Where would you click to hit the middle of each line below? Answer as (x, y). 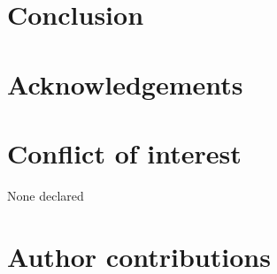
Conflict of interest (124, 152)
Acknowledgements (125, 84)
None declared (46, 195)
